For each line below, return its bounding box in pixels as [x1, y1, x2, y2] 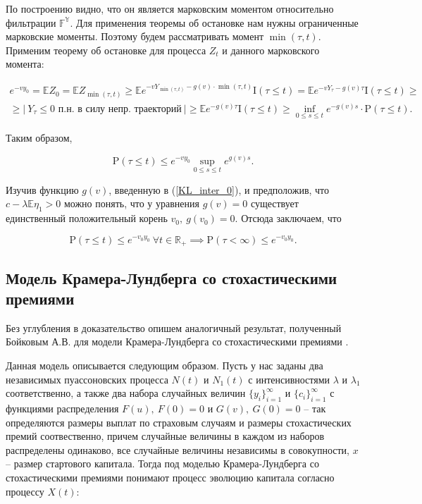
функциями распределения [6, 400, 119, 415]
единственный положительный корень [6, 211, 168, 226]
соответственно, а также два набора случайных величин [6, 386, 246, 400]
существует [250, 196, 299, 211]
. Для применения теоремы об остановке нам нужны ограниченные [70, 15, 359, 30]
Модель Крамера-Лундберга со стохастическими [6, 266, 337, 288]
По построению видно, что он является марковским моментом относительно [6, 1, 334, 16]
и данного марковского [222, 42, 320, 57]
